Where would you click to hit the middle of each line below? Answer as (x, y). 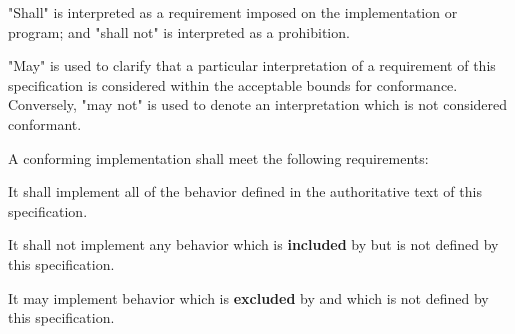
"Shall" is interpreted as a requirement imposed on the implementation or (233, 12)
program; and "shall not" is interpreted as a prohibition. (179, 31)
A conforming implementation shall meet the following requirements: (218, 157)
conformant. (45, 123)
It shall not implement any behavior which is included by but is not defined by (253, 244)
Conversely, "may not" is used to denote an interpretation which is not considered (258, 104)
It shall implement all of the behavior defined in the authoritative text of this (245, 191)
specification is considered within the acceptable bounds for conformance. (233, 84)
